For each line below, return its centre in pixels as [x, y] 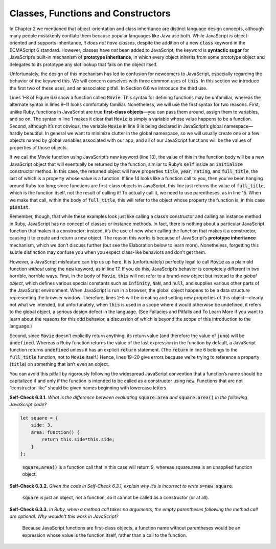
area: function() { [55, 432]
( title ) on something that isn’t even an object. [59, 364]
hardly [16, 134]
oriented [18, 43]
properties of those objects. [39, 147]
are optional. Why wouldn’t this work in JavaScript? [64, 516]
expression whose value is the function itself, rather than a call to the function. [105, 535]
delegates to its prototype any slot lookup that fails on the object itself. [84, 64]
